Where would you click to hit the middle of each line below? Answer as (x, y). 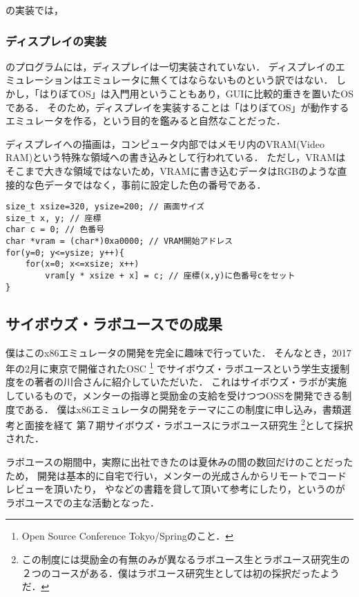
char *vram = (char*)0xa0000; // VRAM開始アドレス (119, 241)
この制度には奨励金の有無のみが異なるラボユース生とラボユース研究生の (186, 559)
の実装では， (35, 10)
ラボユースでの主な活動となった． (83, 502)
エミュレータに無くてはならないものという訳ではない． (208, 80)
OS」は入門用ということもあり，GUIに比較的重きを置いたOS (215, 93)
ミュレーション (39, 80)
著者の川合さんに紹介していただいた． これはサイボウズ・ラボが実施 (191, 382)
